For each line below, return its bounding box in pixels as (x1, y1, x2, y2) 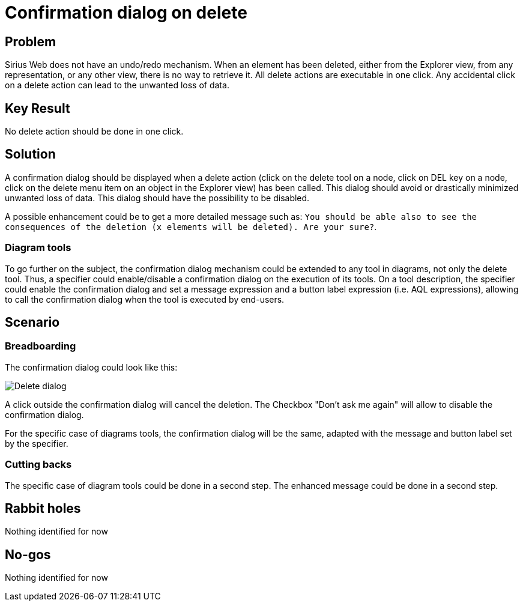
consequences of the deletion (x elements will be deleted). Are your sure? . (5, 221, 377, 232)
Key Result (5, 100, 70, 116)
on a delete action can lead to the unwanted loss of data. (5, 80, 229, 91)
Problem (5, 34, 56, 49)
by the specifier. (5, 438, 68, 449)
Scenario (5, 315, 60, 330)
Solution (5, 147, 56, 162)
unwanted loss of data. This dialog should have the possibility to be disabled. (5, 192, 310, 203)
